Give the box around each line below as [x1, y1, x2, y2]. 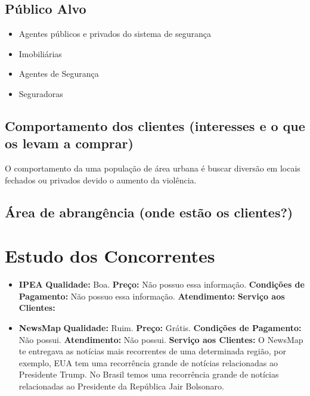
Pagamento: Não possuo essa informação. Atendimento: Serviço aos [18, 289, 285, 302]
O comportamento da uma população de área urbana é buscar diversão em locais [5, 162, 300, 174]
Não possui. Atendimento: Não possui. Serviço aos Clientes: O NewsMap [18, 333, 303, 345]
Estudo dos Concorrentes [5, 244, 215, 268]
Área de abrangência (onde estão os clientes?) [5, 202, 293, 221]
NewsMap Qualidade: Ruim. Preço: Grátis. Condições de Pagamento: [18, 322, 302, 334]
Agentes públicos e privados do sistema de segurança [18, 27, 211, 40]
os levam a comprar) [5, 134, 134, 152]
